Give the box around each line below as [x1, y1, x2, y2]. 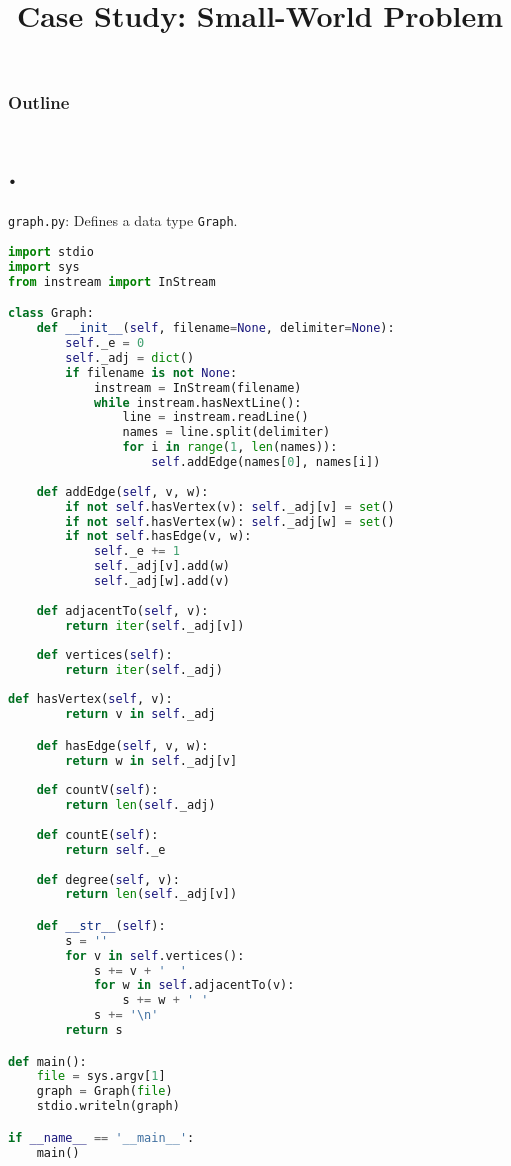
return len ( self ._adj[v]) [65, 887, 238, 902]
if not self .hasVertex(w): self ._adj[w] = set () [65, 514, 395, 529]
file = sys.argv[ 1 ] [36, 1069, 166, 1084]
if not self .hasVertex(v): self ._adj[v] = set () [65, 499, 395, 514]
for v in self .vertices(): [65, 948, 245, 963]
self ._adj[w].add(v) [93, 574, 230, 589]
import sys [8, 259, 80, 274]
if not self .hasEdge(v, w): [65, 529, 252, 544]
